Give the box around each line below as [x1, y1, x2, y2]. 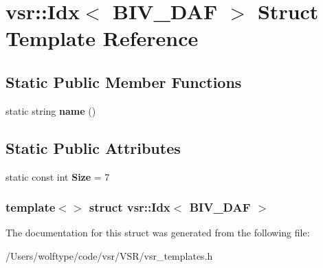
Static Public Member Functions [5, 71, 242, 92]
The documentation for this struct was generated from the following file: [5, 225, 310, 240]
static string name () [5, 103, 96, 118]
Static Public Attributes [5, 137, 181, 158]
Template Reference [5, 24, 199, 52]
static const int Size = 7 [5, 169, 110, 183]
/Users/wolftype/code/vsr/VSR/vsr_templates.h [5, 248, 213, 263]
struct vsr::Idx [89, 199, 170, 216]
